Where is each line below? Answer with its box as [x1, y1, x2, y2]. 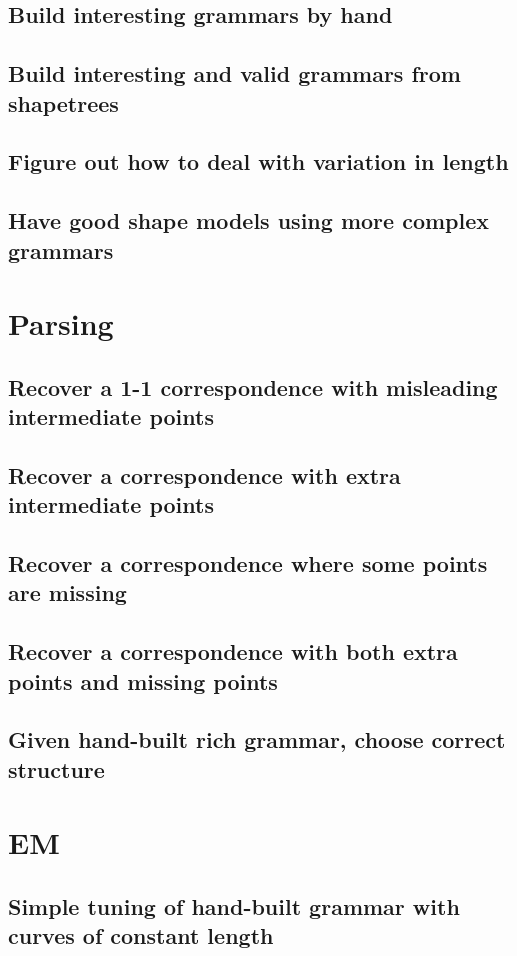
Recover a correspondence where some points [8, 548, 488, 579]
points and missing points [8, 665, 278, 696]
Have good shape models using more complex [8, 205, 490, 236]
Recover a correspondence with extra [8, 459, 401, 490]
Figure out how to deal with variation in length [8, 146, 509, 177]
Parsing [8, 303, 114, 344]
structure [8, 753, 105, 784]
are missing [8, 577, 127, 608]
